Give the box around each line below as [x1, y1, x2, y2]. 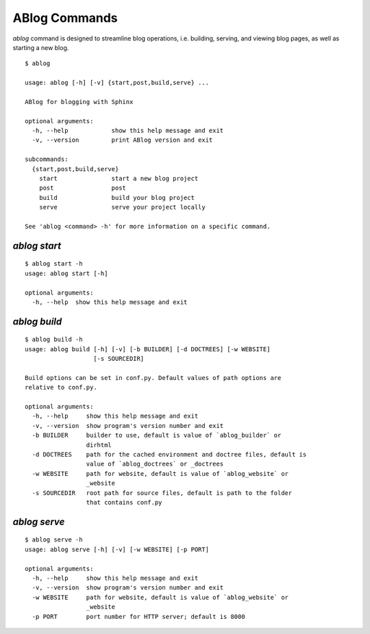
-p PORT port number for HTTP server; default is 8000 [32, 613, 246, 620]
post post [38, 184, 127, 192]
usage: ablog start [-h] [25, 269, 108, 277]
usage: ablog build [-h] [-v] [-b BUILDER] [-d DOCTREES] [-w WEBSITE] [25, 345, 271, 353]
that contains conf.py [86, 498, 162, 506]
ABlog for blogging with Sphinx [25, 98, 134, 105]
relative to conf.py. [25, 383, 97, 392]
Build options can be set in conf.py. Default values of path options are [25, 374, 282, 381]
